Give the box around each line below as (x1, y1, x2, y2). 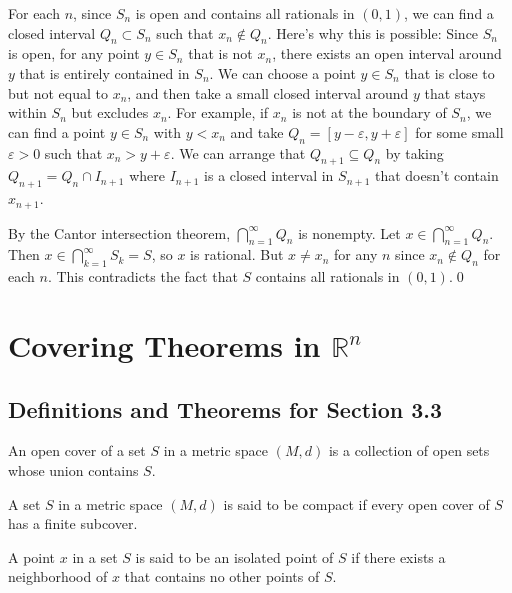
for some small (415, 121, 504, 142)
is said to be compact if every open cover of (223, 493, 490, 514)
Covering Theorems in (8, 324, 321, 365)
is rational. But (190, 244, 284, 265)
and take (230, 121, 284, 142)
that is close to (404, 62, 495, 83)
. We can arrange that (170, 142, 306, 163)
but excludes (71, 102, 149, 123)
